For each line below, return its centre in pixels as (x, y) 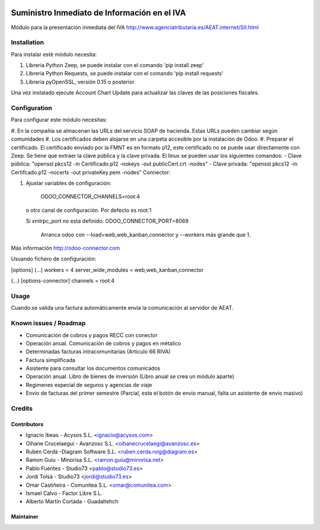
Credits (22, 408)
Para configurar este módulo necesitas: (59, 120)
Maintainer (25, 517)
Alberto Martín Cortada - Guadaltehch (72, 502)
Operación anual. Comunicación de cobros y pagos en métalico (103, 343)
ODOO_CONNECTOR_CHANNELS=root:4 (90, 196)
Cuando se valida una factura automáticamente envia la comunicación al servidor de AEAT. (122, 308)
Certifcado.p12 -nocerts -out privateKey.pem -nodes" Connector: (91, 172)
